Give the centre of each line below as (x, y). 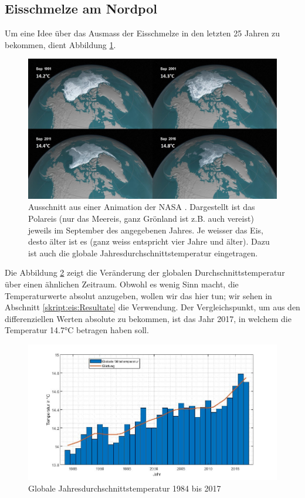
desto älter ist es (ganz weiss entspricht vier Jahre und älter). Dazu (149, 241)
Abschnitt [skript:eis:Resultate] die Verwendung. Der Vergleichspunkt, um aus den (152, 307)
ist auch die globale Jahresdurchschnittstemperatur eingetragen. (143, 253)
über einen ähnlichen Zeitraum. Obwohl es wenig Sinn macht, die (122, 284)
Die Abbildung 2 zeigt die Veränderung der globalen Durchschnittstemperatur (145, 272)
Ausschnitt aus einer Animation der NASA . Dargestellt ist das (142, 207)
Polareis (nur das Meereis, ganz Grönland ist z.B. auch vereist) (141, 218)
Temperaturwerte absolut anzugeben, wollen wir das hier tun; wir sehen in (138, 295)
